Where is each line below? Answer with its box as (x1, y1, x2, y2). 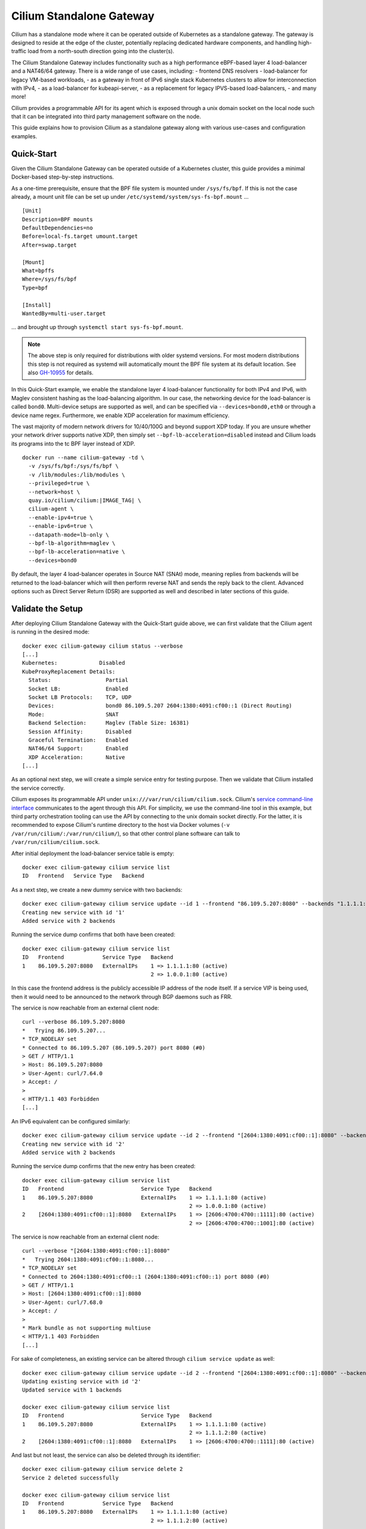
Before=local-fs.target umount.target (22, 233, 138, 240)
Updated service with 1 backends (22, 1386, 122, 1394)
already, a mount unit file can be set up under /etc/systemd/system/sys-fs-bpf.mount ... (11, 193, 249, 200)
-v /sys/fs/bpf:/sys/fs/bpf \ (28, 462, 119, 470)
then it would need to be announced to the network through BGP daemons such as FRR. (11, 993, 233, 1000)
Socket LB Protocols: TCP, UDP (28, 694, 132, 700)
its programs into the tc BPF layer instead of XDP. (11, 440, 135, 447)
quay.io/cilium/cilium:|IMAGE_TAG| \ (28, 497, 142, 504)
